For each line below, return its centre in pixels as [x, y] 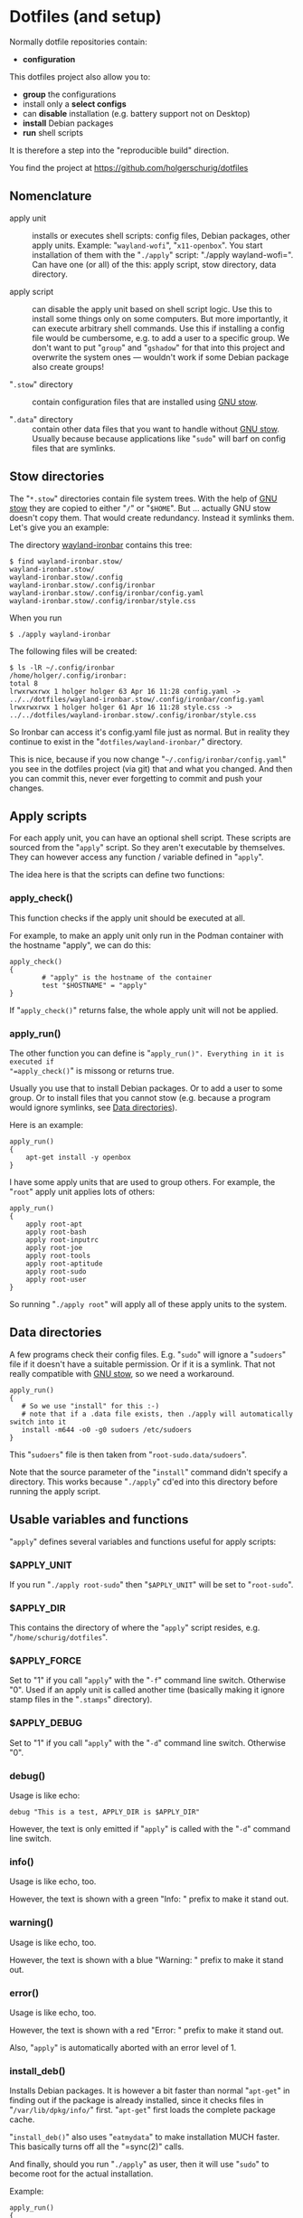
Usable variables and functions [99, 1520]
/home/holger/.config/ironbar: [68, 676]
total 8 [24, 683]
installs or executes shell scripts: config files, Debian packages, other [161, 235]
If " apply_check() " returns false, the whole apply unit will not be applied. [144, 1009]
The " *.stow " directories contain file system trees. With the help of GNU [143, 498]
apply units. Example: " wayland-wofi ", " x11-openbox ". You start [147, 245]
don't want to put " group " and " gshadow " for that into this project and [159, 347]
